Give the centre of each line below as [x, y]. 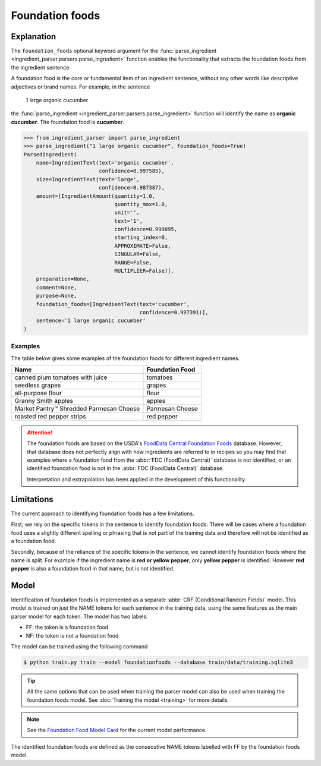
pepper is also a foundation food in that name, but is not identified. [93, 569]
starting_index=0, [141, 237]
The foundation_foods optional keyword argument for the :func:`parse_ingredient [114, 51]
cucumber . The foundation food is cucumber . [68, 122]
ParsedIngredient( [50, 154]
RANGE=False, [133, 262]
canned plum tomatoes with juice [61, 377]
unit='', [127, 213]
